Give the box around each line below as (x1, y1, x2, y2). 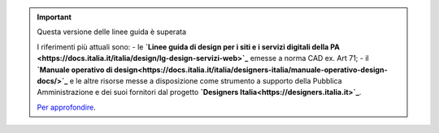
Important (37, 12, 72, 22)
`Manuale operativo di (37, 65, 113, 75)
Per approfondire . (37, 102, 97, 112)
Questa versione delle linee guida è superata (37, 27, 187, 36)
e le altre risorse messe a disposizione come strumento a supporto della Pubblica (69, 75, 342, 85)
